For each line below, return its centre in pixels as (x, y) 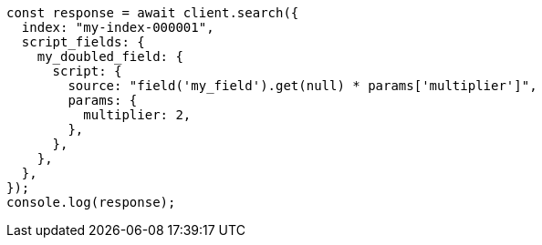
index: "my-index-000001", (118, 27)
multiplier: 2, (137, 115)
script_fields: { (83, 42)
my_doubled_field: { (110, 56)
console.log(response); (91, 202)
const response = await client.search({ (153, 13)
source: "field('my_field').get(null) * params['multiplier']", (302, 86)
